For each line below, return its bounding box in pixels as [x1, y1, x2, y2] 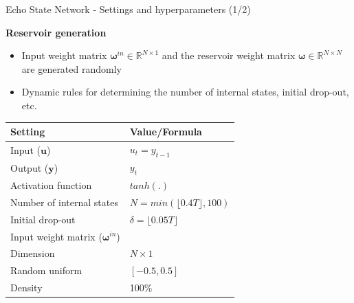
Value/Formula [129, 124, 202, 139]
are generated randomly [21, 61, 122, 76]
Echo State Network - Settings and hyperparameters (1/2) [5, 2, 251, 16]
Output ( [10, 160, 49, 175]
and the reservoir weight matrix [162, 48, 296, 63]
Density [10, 280, 43, 295]
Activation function [10, 178, 92, 192]
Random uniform [10, 263, 82, 278]
